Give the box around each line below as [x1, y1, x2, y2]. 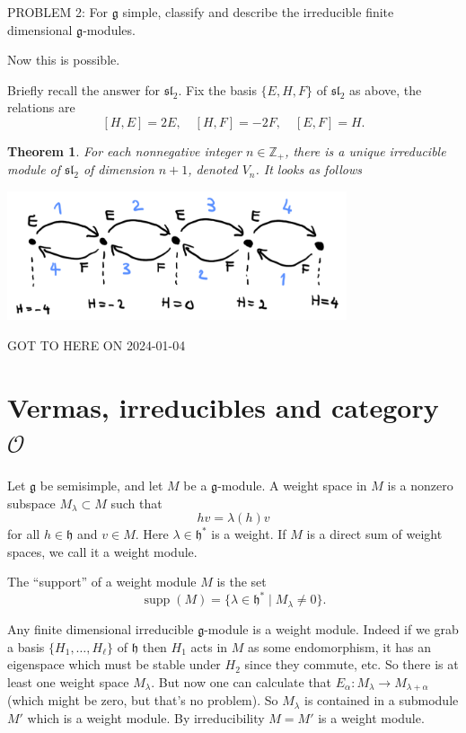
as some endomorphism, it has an [247, 637, 432, 656]
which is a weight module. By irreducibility [27, 708, 265, 727]
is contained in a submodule [303, 691, 459, 710]
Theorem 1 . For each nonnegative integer [7, 141, 242, 160]
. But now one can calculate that [151, 672, 332, 691]
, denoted [188, 160, 238, 179]
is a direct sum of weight [306, 525, 443, 543]
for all [7, 525, 40, 543]
